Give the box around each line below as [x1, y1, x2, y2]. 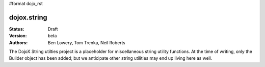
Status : [9, 26, 25, 32]
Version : [9, 33, 27, 39]
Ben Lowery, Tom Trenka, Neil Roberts [48, 39, 126, 46]
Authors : [9, 39, 28, 46]
